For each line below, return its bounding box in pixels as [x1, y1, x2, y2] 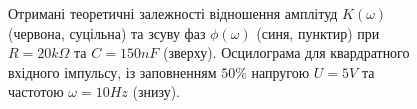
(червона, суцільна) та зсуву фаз [8, 22, 206, 43]
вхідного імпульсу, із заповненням [8, 61, 217, 82]
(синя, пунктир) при [256, 22, 380, 43]
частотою [8, 81, 64, 102]
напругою [251, 61, 310, 82]
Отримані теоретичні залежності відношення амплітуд [8, 3, 338, 23]
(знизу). [132, 81, 181, 102]
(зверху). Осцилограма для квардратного [162, 42, 410, 63]
